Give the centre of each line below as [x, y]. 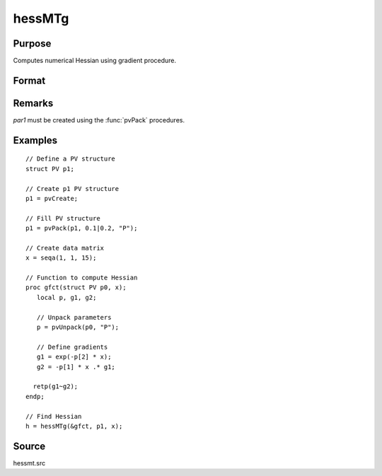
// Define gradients [72, 347]
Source [29, 446]
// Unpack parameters [74, 317]
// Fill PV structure [63, 218]
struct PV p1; [50, 169]
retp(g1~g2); [56, 387]
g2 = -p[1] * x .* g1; [76, 367]
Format [29, 80]
